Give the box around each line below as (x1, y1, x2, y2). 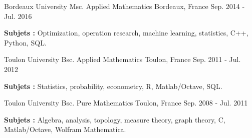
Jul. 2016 (4, 10, 32, 21)
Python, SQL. (4, 37, 47, 47)
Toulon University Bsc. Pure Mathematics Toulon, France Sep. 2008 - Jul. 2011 (4, 97, 248, 108)
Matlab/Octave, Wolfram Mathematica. (4, 124, 126, 134)
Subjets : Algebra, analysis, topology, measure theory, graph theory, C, (4, 114, 225, 124)
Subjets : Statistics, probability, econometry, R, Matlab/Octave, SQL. (4, 80, 222, 91)
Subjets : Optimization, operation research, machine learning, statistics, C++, (4, 27, 248, 38)
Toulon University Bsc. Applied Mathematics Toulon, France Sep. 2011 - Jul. (4, 54, 241, 64)
